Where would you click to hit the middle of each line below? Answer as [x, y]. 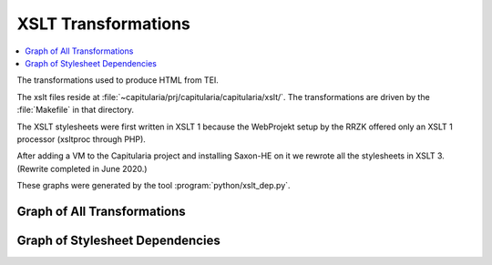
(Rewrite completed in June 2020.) [82, 168]
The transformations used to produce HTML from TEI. [118, 80]
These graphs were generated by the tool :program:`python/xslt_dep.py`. [154, 186]
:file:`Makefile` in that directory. [75, 110]
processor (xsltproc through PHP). [81, 139]
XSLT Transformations [104, 24]
